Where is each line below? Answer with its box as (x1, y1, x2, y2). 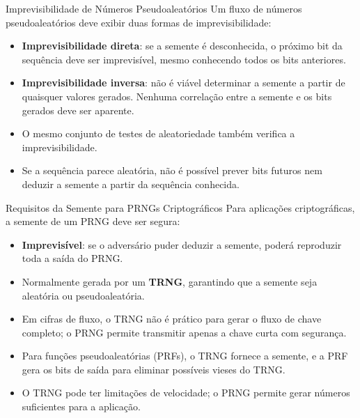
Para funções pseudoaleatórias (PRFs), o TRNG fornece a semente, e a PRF (22, 348, 348, 363)
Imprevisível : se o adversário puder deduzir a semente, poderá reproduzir (22, 237, 342, 251)
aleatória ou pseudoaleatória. (22, 288, 145, 302)
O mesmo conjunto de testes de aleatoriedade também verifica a (22, 126, 295, 141)
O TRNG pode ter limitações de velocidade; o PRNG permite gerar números (22, 385, 350, 400)
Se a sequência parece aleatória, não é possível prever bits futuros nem (22, 163, 322, 178)
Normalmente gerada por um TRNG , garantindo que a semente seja (22, 274, 318, 288)
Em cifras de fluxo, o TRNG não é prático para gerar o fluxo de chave (22, 311, 322, 326)
